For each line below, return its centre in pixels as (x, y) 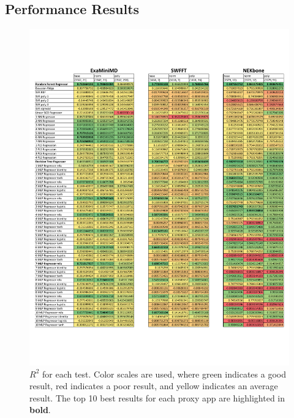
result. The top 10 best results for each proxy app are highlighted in (157, 397)
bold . (40, 410)
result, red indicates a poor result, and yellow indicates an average (154, 386)
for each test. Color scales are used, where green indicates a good (164, 374)
